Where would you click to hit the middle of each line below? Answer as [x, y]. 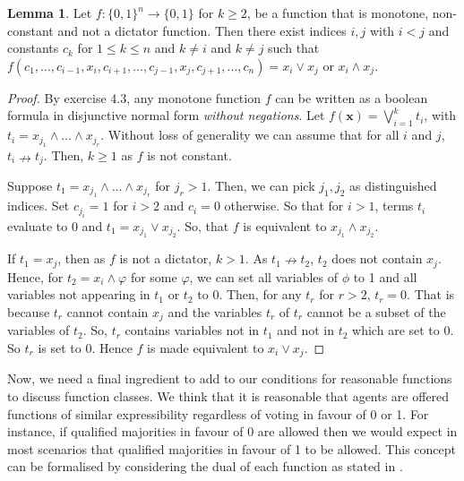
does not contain [377, 258]
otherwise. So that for [284, 206]
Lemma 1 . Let [50, 13]
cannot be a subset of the [376, 311]
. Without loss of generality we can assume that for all [250, 135]
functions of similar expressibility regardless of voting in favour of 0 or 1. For [218, 413]
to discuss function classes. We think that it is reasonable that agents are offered [228, 395]
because [29, 311]
